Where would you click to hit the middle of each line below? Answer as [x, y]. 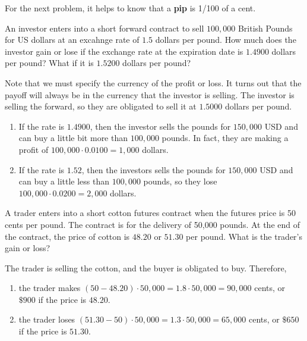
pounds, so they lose [180, 181]
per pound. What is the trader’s [244, 236]
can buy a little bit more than [73, 138]
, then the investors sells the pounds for [153, 169]
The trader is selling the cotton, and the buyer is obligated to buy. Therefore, [146, 268]
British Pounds [265, 28]
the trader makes [50, 288]
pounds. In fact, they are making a [225, 138]
